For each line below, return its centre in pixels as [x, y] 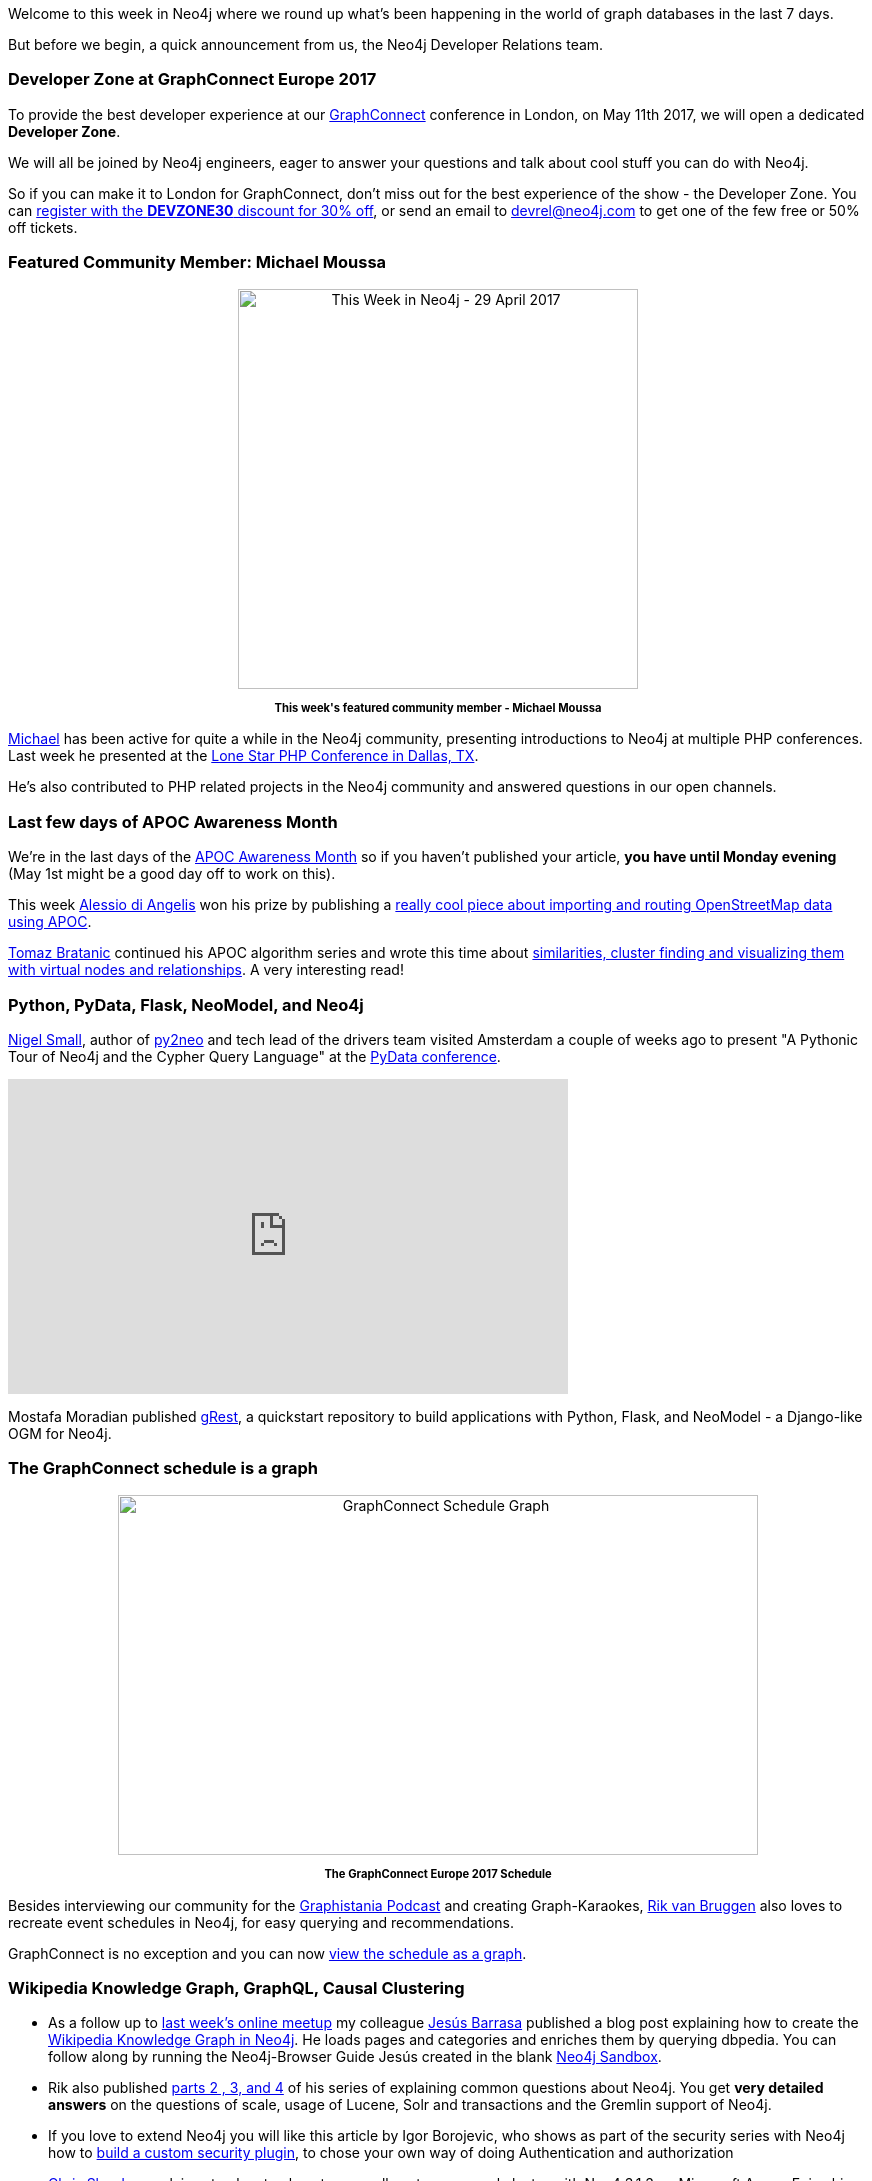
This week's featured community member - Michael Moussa [438, 707]
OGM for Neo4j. [60, 1433]
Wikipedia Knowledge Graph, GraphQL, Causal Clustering [236, 1988]
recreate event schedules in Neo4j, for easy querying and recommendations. [261, 1922]
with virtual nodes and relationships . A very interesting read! [206, 970]
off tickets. [43, 227]
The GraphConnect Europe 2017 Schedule [438, 1873]
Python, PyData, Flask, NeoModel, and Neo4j [186, 1004]
